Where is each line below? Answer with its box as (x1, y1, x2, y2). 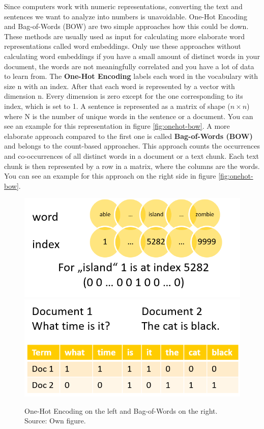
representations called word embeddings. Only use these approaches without (4, 41, 241, 51)
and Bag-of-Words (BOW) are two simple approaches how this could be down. (4, 21, 249, 32)
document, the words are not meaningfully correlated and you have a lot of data (4, 61, 254, 71)
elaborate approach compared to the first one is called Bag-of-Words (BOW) (4, 130, 253, 141)
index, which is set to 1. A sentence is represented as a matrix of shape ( (4, 100, 230, 111)
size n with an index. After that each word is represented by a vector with (4, 80, 235, 91)
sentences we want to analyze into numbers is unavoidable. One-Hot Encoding (4, 11, 248, 21)
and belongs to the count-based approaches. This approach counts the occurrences (4, 140, 260, 151)
